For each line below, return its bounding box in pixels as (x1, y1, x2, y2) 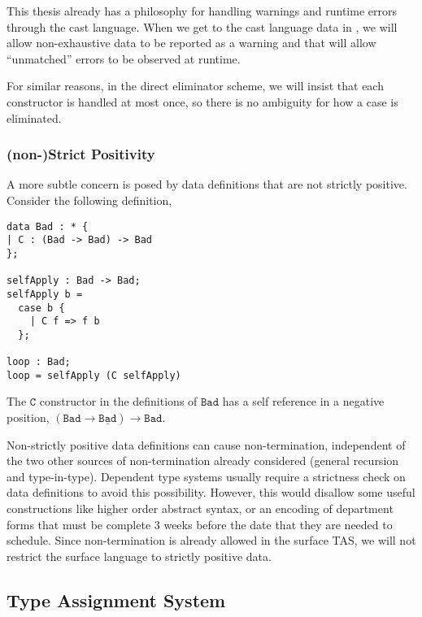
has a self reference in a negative (222, 393, 385, 410)
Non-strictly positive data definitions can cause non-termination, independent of (7, 436, 406, 453)
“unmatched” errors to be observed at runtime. (7, 50, 241, 67)
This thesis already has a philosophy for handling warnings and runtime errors (7, 2, 397, 19)
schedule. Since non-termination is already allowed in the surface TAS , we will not (7, 532, 416, 549)
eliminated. (7, 109, 62, 126)
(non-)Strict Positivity (7, 144, 155, 164)
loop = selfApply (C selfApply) (7, 369, 181, 381)
